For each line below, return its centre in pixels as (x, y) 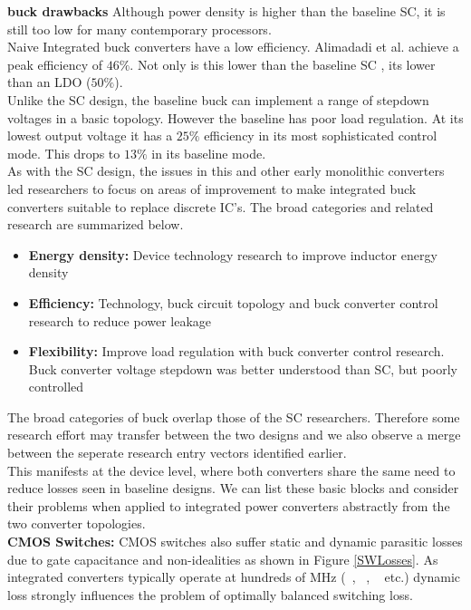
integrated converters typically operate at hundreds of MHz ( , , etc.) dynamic (234, 577)
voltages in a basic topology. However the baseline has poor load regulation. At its (235, 117)
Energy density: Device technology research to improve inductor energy (233, 254)
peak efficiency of (55, 64)
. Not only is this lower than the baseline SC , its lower (283, 64)
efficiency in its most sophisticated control (321, 136)
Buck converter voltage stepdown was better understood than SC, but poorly (243, 368)
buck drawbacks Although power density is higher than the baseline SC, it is (226, 11)
